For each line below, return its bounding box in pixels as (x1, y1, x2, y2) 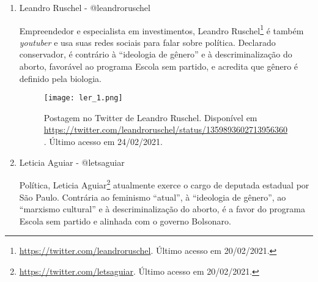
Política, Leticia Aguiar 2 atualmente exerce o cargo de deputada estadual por (19, 177, 309, 191)
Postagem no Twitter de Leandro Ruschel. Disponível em (43, 111, 257, 124)
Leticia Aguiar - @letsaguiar (19, 155, 125, 168)
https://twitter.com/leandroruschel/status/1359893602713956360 (43, 123, 288, 136)
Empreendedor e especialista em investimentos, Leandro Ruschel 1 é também (19, 22, 304, 37)
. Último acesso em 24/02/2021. (43, 135, 163, 148)
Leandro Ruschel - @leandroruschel (19, 1, 150, 13)
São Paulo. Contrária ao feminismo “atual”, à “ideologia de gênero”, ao (19, 190, 286, 203)
